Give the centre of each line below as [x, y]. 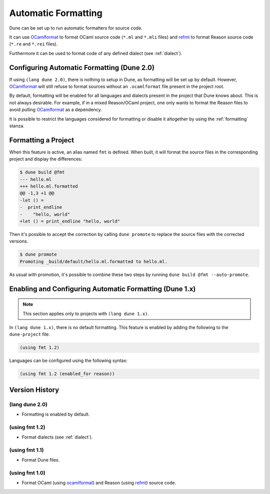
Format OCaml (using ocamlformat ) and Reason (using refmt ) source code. [99, 483]
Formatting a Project [42, 140]
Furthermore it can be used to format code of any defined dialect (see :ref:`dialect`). [96, 53]
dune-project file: [29, 334]
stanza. [17, 125]
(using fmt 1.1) [26, 450]
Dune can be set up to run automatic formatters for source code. [76, 28]
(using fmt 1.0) [27, 473]
